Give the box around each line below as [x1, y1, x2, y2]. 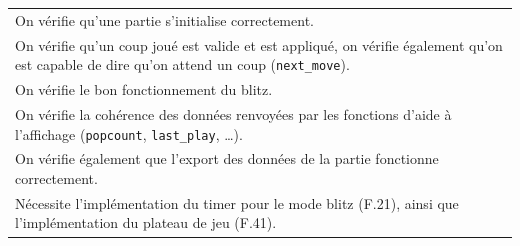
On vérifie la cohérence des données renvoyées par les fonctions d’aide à [15, 103, 452, 124]
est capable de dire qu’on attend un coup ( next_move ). [15, 54, 350, 75]
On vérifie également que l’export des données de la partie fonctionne [15, 148, 439, 169]
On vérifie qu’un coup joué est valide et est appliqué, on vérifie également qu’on [15, 34, 503, 55]
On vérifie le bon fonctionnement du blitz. [15, 79, 273, 100]
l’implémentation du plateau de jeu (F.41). [15, 212, 277, 233]
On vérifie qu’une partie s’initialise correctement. [15, 9, 314, 30]
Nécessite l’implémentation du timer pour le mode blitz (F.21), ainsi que [15, 192, 459, 213]
